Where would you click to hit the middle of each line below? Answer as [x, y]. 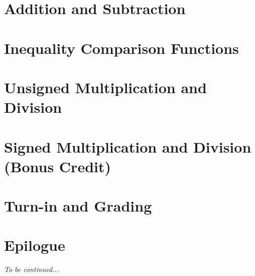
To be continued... [32, 269]
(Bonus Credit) [57, 166]
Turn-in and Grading [78, 206]
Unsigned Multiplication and [105, 87]
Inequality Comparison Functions [121, 48]
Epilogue [35, 245]
